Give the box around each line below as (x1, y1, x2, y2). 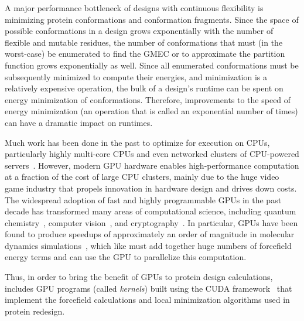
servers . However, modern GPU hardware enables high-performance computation (5, 159, 299, 171)
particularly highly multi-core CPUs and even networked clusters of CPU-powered (5, 148, 299, 160)
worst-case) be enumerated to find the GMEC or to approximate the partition (5, 47, 285, 60)
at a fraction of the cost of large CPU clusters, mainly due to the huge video (5, 170, 279, 183)
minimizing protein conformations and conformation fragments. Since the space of (5, 13, 299, 25)
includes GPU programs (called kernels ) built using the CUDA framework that (5, 282, 292, 294)
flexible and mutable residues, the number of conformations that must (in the (5, 36, 283, 48)
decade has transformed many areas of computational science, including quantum (5, 205, 296, 217)
